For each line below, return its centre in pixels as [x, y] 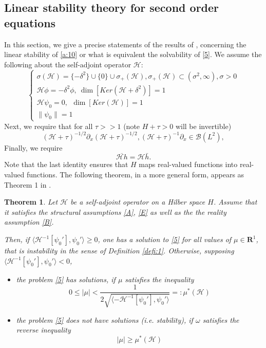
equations [30, 22]
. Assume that [235, 202]
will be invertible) [203, 126]
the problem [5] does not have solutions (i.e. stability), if [104, 319]
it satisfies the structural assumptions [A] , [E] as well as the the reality [115, 212]
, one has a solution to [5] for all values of [165, 239]
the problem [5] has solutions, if [66, 279]
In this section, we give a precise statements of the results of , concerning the [125, 44]
